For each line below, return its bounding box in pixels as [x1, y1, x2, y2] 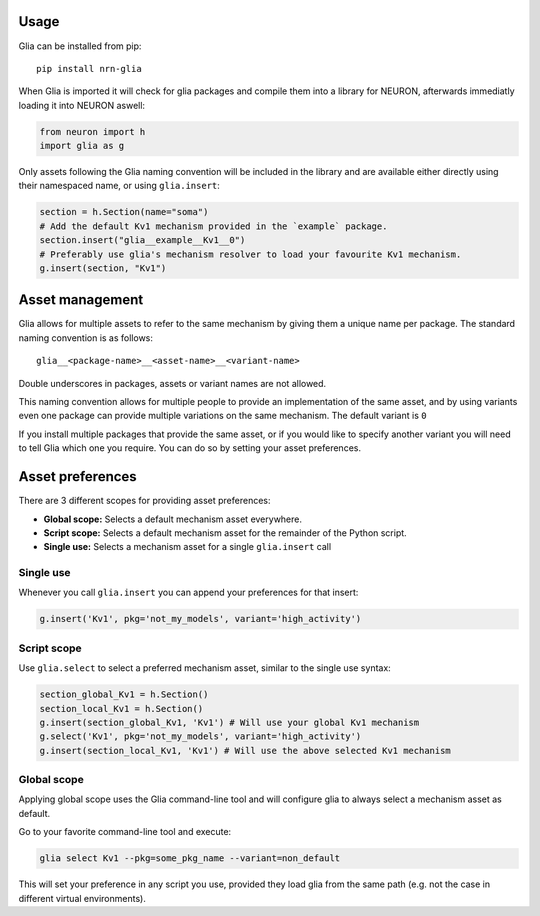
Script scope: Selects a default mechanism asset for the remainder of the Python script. [43, 526, 407, 539]
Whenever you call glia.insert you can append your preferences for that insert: [18, 586, 359, 599]
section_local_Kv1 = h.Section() [39, 703, 204, 714]
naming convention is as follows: [18, 331, 154, 344]
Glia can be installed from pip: [18, 40, 142, 52]
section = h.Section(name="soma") [39, 206, 209, 218]
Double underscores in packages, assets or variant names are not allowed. [18, 377, 327, 389]
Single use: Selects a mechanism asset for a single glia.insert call [43, 541, 332, 553]
